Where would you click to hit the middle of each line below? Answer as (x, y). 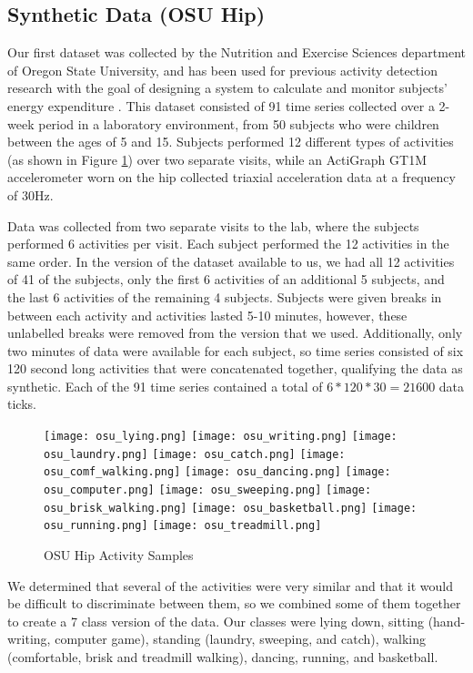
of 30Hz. (30, 194)
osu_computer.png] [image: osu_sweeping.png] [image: (208, 490)
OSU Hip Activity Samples (119, 555)
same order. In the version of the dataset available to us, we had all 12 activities (231, 261)
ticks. (22, 404)
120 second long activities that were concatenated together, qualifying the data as (235, 368)
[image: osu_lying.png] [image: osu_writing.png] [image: (221, 437)
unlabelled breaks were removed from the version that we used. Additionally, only (235, 333)
